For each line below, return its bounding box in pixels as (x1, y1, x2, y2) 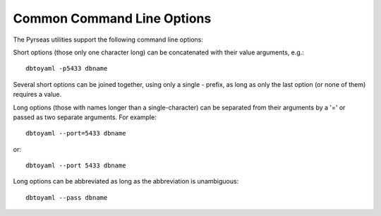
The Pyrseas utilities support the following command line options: (13, 35, 204, 44)
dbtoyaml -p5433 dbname (25, 64, 108, 73)
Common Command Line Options (13, 11, 212, 26)
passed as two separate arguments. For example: (13, 113, 157, 121)
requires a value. (13, 90, 62, 99)
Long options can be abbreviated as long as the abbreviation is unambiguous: (13, 177, 239, 186)
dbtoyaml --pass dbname (25, 193, 108, 201)
